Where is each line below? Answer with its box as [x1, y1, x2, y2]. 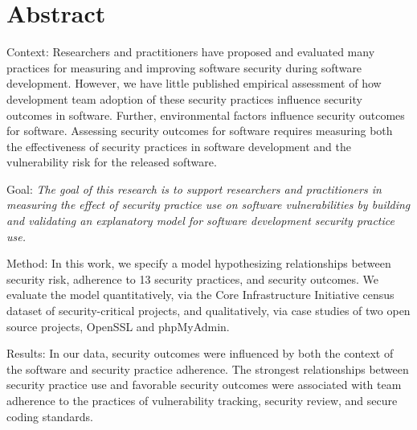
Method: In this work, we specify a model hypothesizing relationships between [6, 255, 391, 272]
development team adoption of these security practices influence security [6, 90, 362, 107]
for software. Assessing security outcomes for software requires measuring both [6, 122, 393, 139]
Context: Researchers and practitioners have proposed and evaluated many [6, 43, 375, 60]
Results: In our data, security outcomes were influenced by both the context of [6, 345, 394, 362]
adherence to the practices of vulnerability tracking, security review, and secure [6, 392, 398, 408]
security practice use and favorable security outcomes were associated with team [6, 376, 402, 393]
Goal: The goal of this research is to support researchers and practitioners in [6, 180, 382, 197]
